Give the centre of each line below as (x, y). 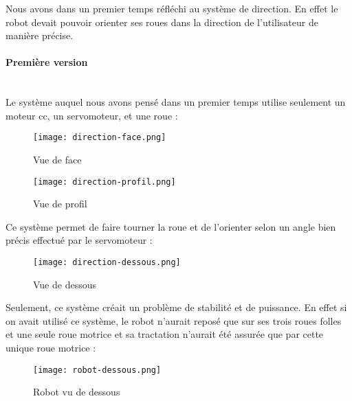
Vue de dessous (65, 284)
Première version (47, 62)
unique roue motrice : (51, 348)
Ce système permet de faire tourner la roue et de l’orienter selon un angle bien (171, 226)
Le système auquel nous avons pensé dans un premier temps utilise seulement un (176, 102)
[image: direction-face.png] (100, 138)
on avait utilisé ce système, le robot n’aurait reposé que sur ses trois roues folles (174, 320)
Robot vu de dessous (77, 392)
